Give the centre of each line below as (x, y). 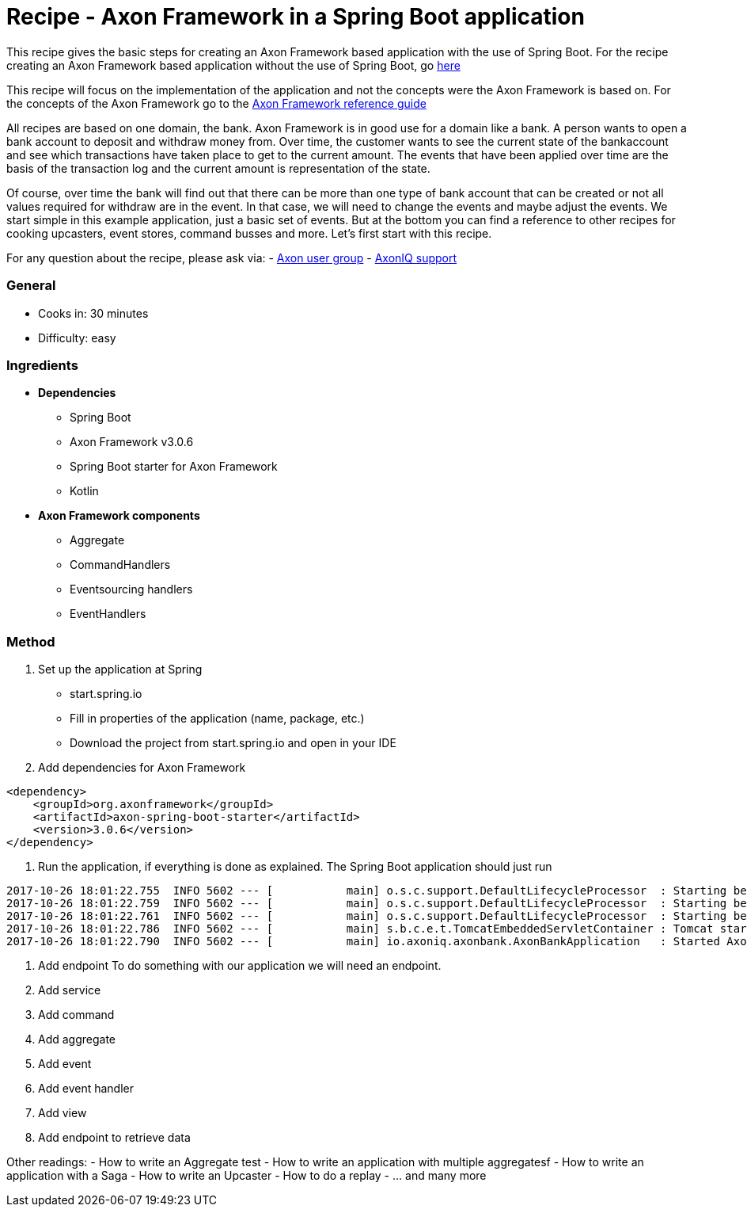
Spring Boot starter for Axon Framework (174, 467)
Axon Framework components (119, 516)
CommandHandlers (120, 565)
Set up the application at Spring (120, 669)
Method (31, 641)
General (31, 286)
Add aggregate (77, 1039)
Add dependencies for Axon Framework (142, 767)
